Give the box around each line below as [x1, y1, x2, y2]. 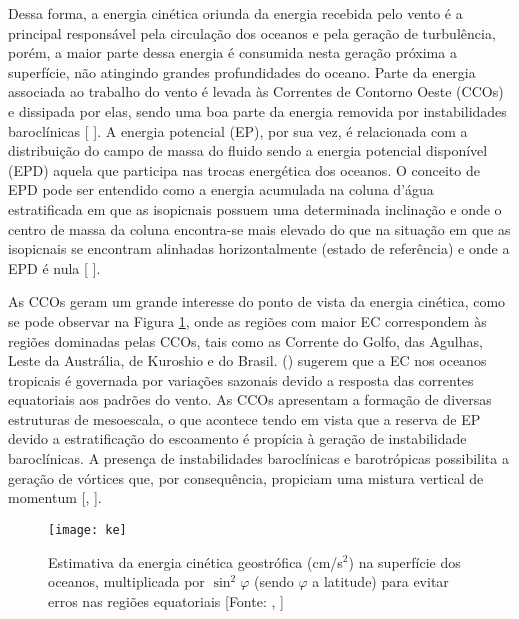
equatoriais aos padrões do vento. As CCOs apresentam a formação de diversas [8, 389, 492, 410]
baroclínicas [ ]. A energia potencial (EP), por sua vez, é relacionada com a [8, 120, 468, 141]
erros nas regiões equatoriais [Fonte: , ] [48, 590, 284, 611]
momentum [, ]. [8, 487, 102, 508]
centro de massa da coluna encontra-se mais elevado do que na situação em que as [8, 218, 511, 239]
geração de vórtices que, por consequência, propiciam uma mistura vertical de [8, 467, 484, 488]
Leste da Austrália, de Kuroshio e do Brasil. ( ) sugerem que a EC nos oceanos [8, 350, 487, 371]
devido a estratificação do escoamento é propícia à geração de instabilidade [8, 428, 467, 449]
